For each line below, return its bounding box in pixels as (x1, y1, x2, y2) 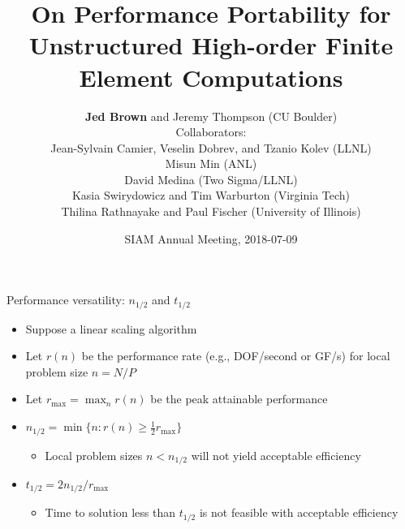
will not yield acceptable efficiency (191, 446, 361, 463)
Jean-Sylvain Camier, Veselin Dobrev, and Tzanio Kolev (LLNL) (50, 139, 372, 156)
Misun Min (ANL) (165, 155, 257, 172)
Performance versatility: (6, 291, 125, 308)
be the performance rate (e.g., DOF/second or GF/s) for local (81, 347, 390, 364)
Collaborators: (175, 123, 247, 140)
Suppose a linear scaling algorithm (25, 320, 197, 337)
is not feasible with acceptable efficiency (199, 504, 399, 521)
